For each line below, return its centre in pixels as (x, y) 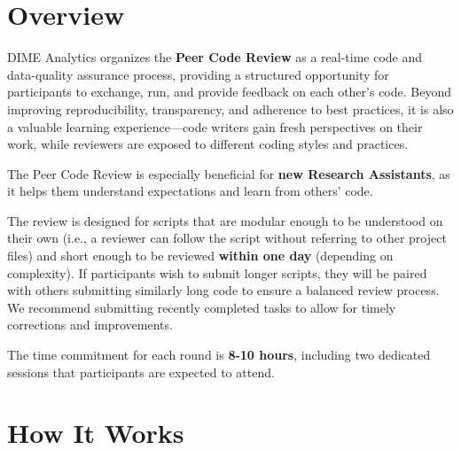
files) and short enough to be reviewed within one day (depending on (200, 256)
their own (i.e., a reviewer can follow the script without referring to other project (227, 238)
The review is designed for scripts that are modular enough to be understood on (225, 220)
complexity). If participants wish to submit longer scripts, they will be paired (217, 272)
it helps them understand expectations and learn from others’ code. (190, 191)
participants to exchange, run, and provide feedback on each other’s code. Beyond (230, 92)
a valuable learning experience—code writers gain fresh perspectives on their (215, 126)
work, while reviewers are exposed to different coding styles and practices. (208, 144)
